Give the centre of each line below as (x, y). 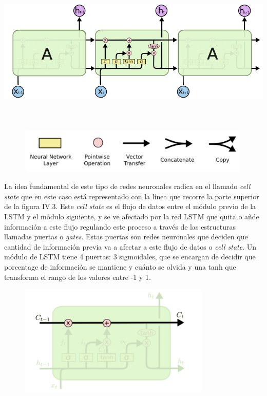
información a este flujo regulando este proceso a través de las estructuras (120, 226)
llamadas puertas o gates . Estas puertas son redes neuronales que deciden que (126, 237)
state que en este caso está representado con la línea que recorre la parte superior (132, 196)
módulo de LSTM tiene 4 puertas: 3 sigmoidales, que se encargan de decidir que (130, 257)
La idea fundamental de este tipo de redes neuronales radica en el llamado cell (127, 186)
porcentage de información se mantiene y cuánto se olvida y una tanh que (120, 266)
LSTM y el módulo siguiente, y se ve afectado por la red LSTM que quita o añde (132, 216)
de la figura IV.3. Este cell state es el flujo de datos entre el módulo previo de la (130, 206)
